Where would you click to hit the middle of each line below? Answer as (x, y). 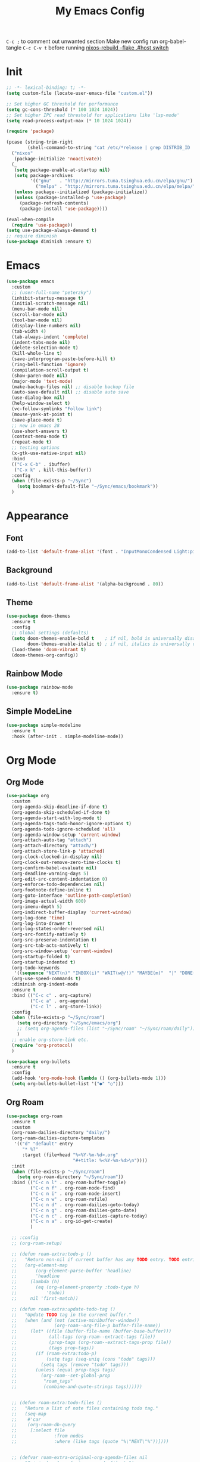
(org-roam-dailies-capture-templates (58, 1138)
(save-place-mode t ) (37, 420)
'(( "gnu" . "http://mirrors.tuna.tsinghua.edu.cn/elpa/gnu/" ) (112, 181)
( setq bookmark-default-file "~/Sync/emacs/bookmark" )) (88, 487)
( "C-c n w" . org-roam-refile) (69, 1199)
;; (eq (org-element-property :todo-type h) (76, 1287)
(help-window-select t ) (41, 404)
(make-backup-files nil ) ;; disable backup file (73, 387)
